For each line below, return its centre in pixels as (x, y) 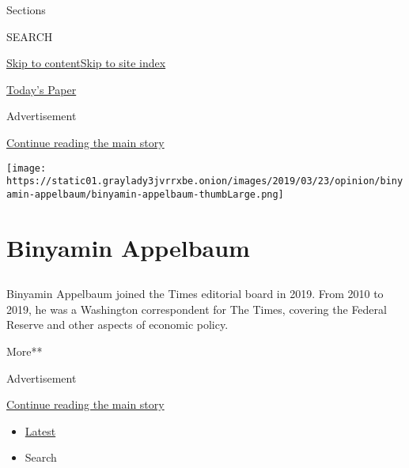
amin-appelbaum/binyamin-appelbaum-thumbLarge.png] (145, 194)
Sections (26, 9)
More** (25, 351)
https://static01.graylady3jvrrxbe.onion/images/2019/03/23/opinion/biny (205, 181)
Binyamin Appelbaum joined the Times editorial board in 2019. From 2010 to (195, 294)
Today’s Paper (42, 89)
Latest (40, 430)
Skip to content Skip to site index (86, 63)
